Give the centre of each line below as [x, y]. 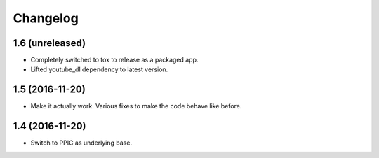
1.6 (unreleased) [49, 43]
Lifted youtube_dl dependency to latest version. [99, 69]
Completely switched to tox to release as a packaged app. [114, 60]
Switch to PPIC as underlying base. [81, 143]
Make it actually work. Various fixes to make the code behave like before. [136, 106]
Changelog [46, 18]
